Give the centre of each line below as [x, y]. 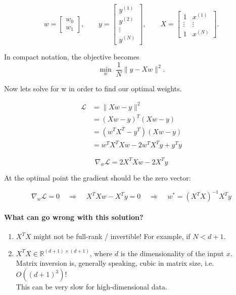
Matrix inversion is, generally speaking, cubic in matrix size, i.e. [115, 263]
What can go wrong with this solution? [74, 217]
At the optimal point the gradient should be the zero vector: [98, 178]
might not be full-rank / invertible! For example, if [112, 236]
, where [101, 253]
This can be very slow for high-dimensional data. [91, 287]
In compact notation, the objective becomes [72, 57]
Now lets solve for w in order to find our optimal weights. [93, 88]
